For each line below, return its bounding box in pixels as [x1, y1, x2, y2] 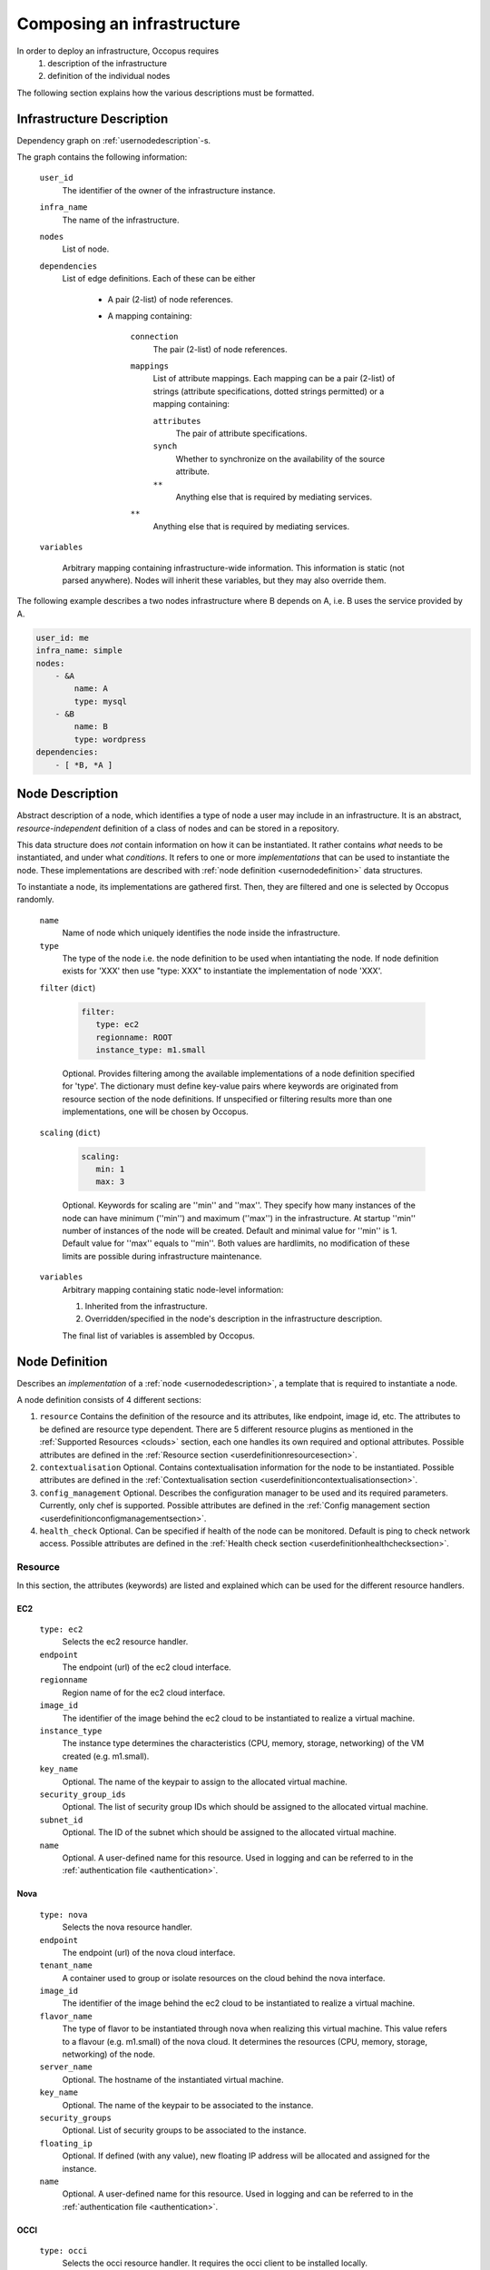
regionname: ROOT [95, 1031, 172, 1042]
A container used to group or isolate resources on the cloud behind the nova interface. [62, 1972, 386, 1983]
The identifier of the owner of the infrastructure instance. [62, 184, 276, 195]
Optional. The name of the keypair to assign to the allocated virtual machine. [62, 1776, 348, 1787]
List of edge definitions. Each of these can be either [62, 273, 256, 284]
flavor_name [39, 2011, 93, 2021]
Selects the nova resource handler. [62, 1921, 192, 1933]
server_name [39, 2062, 93, 2072]
